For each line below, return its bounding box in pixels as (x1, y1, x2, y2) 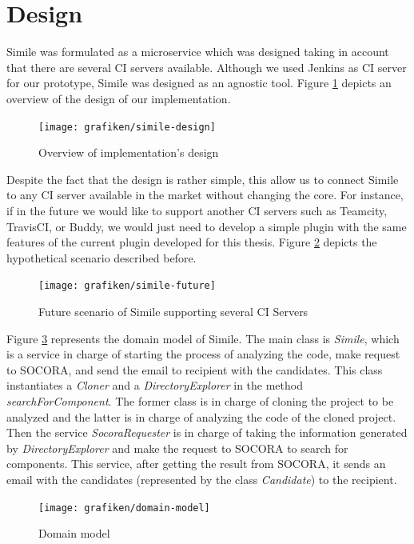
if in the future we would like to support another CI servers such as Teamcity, (6, 202, 388, 218)
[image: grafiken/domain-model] (38, 502, 210, 514)
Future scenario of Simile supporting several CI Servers (38, 302, 309, 319)
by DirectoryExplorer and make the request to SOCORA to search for (6, 439, 348, 456)
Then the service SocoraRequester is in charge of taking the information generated (6, 424, 408, 441)
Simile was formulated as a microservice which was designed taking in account (6, 43, 389, 60)
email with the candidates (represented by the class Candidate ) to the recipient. (6, 470, 397, 487)
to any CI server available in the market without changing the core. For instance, (6, 186, 404, 203)
